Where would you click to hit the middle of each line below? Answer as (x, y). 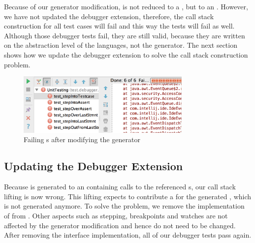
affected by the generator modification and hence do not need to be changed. (120, 225)
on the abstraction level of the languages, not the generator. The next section (121, 45)
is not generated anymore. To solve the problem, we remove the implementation (124, 206)
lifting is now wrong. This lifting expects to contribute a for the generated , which (128, 196)
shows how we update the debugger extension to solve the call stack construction (126, 54)
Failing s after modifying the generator (82, 139)
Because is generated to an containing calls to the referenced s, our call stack (120, 187)
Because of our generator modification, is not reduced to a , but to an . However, (126, 6)
